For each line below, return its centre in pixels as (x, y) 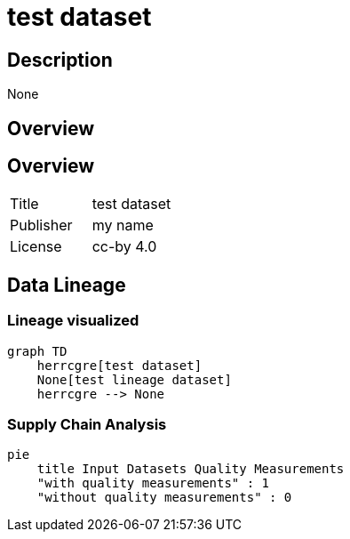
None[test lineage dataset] (134, 379)
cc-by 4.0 (124, 247)
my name (123, 225)
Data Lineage (67, 285)
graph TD (37, 351)
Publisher (41, 225)
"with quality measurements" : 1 (153, 483)
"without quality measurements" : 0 (164, 498)
